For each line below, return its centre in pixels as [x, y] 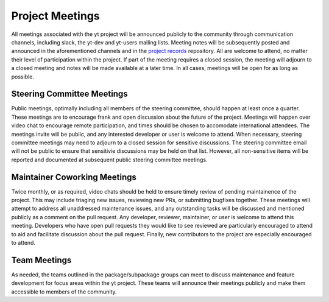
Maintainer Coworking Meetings [74, 177]
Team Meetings [41, 260]
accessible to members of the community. [64, 292]
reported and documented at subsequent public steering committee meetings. [109, 160]
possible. [23, 77]
